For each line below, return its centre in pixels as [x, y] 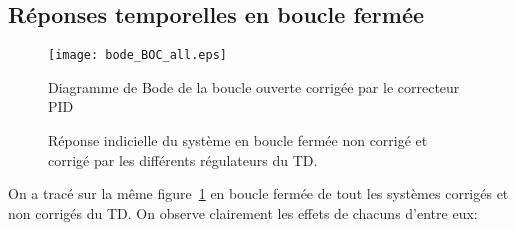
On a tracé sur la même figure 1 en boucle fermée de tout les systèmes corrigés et [258, 193]
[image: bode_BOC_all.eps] [137, 55]
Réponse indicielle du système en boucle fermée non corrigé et [238, 140]
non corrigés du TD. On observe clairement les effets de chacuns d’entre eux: [243, 212]
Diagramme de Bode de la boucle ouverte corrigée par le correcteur [254, 86]
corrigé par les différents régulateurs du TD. [183, 159]
